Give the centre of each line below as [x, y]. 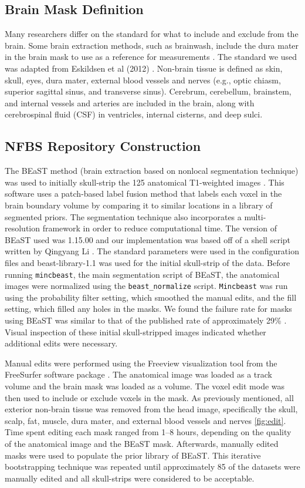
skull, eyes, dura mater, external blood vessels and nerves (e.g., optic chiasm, [143, 80]
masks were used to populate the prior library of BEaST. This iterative [133, 455]
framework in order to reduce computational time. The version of [160, 228]
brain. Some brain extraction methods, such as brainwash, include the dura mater [152, 45]
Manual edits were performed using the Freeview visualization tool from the [141, 363]
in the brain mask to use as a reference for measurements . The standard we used [151, 57]
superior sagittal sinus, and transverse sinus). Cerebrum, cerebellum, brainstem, [148, 91]
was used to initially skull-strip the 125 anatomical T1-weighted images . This [145, 182]
